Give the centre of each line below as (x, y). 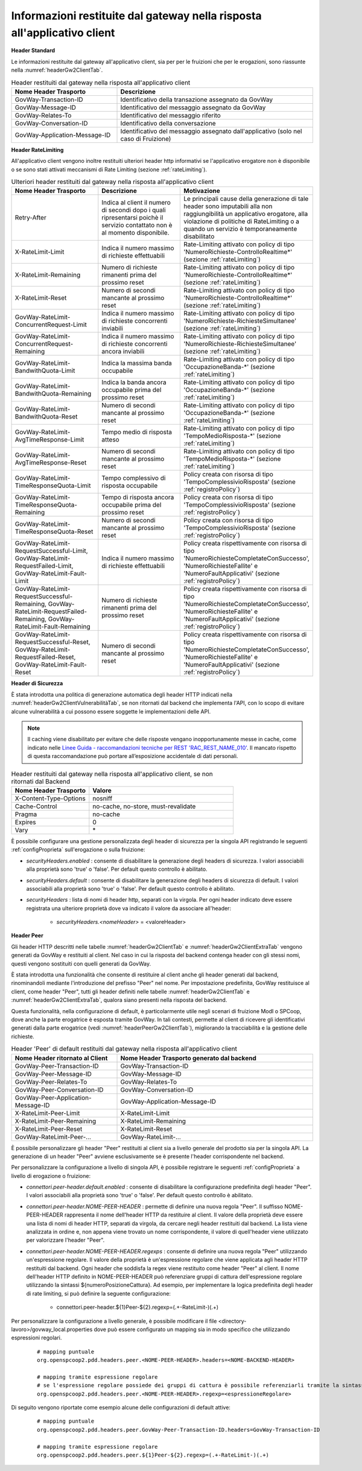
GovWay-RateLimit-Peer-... (53, 1137)
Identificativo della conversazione (168, 123)
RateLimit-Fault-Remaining (52, 627)
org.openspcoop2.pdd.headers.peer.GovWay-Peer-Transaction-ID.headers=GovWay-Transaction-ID (179, 1430)
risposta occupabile (130, 486)
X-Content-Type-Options (50, 798)
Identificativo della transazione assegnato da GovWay (197, 100)
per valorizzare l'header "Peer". (65, 1240)
